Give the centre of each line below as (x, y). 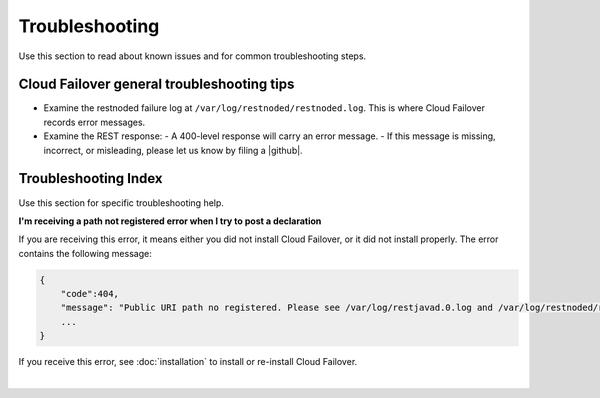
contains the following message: (85, 253)
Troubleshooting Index (91, 178)
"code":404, (90, 294)
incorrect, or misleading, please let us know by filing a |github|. (173, 150)
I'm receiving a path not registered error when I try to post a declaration (170, 221)
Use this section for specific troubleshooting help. (121, 202)
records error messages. (94, 122)
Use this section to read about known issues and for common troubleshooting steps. (192, 56)
